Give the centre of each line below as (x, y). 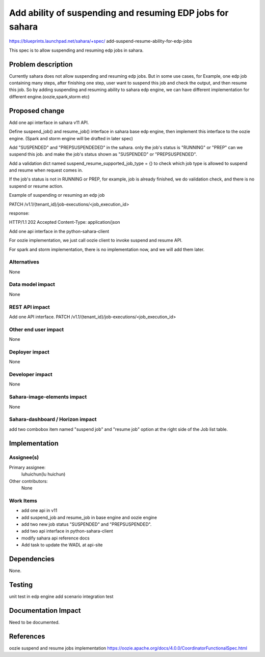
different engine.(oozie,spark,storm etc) (49, 96)
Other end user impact (36, 329)
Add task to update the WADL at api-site (62, 545)
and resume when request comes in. (46, 170)
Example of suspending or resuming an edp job (57, 195)
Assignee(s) (24, 457)
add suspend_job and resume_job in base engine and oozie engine (89, 517)
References (27, 636)
